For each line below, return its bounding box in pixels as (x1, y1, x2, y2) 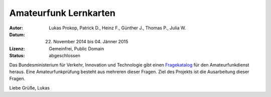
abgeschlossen (49, 53, 80, 59)
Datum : (9, 31, 25, 37)
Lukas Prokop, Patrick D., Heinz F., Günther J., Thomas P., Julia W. (49, 25, 186, 31)
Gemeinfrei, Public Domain (49, 45, 104, 52)
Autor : (9, 25, 24, 31)
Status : (9, 53, 25, 59)
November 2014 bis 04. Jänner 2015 (53, 39, 128, 45)
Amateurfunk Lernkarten (9, 7, 115, 18)
